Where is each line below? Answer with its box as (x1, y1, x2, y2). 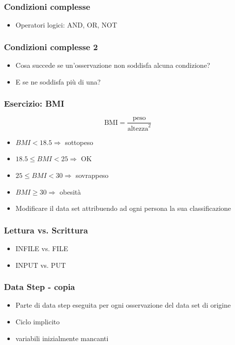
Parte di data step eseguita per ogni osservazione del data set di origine (15, 300, 231, 310)
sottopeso (65, 137, 93, 147)
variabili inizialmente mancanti (15, 333, 109, 343)
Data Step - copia (4, 281, 75, 293)
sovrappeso (75, 170, 109, 180)
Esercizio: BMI (4, 97, 64, 110)
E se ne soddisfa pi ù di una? (15, 76, 101, 86)
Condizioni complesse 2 (4, 40, 98, 53)
